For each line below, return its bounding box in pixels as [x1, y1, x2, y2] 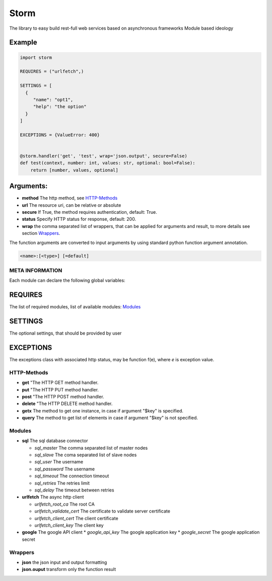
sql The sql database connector [22, 438, 88, 444]
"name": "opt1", [33, 97, 74, 103]
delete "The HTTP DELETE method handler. [22, 400, 113, 407]
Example [9, 38, 37, 47]
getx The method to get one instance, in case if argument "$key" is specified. [22, 407, 183, 413]
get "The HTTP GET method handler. [22, 380, 99, 386]
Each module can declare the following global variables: [9, 277, 125, 284]
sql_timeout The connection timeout [34, 473, 109, 479]
